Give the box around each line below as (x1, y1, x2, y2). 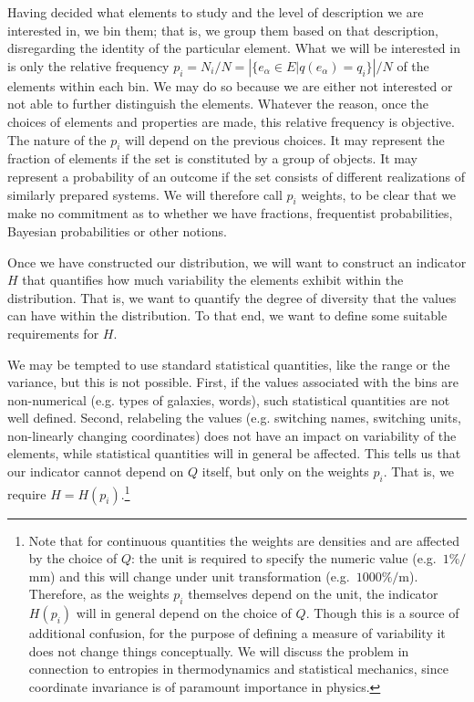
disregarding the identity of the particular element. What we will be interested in (7, 38, 460, 58)
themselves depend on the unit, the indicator (188, 584, 438, 603)
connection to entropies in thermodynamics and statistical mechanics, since (28, 659, 448, 678)
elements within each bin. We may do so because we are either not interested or (7, 76, 453, 95)
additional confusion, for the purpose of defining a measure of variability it (28, 623, 446, 643)
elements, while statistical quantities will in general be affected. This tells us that (7, 444, 461, 463)
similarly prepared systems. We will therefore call (7, 184, 283, 204)
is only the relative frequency (7, 56, 170, 75)
